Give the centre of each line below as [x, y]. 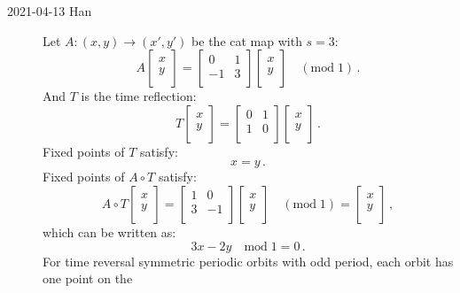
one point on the [88, 278]
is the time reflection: [139, 96]
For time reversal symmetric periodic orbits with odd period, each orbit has [248, 261]
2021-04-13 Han [50, 11]
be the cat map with [247, 40]
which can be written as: [109, 231]
